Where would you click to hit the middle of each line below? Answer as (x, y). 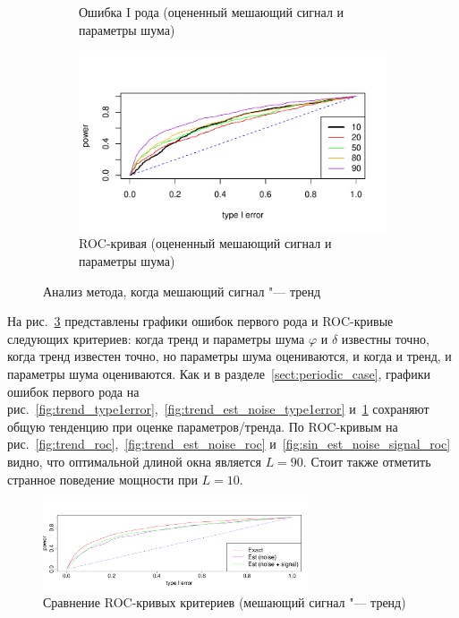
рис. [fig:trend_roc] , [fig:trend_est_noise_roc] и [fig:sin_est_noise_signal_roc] (229, 444)
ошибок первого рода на (73, 391)
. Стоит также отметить (367, 461)
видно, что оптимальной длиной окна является (134, 461)
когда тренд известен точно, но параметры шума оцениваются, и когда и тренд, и (229, 356)
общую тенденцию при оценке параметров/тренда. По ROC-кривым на (203, 426)
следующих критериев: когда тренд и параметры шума (156, 338)
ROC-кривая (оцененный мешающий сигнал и (205, 243)
